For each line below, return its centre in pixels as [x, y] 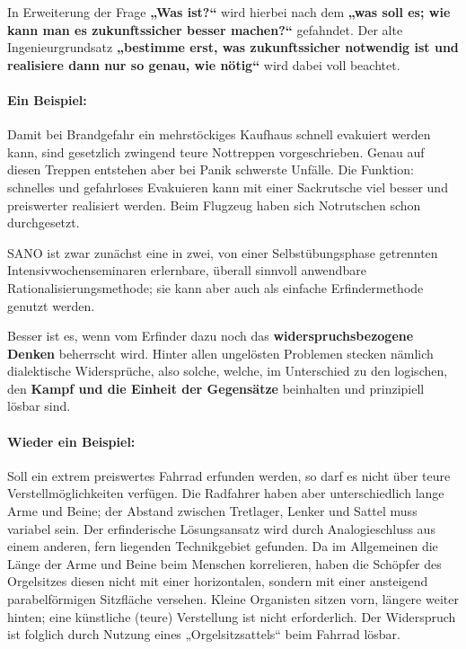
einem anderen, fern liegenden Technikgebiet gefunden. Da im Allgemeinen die [223, 546]
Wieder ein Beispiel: [71, 441]
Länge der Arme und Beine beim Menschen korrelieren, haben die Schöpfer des [224, 563]
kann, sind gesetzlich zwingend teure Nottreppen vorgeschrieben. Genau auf [216, 151]
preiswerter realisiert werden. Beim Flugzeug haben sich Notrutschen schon [214, 204]
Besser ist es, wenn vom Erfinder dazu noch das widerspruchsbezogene [211, 336]
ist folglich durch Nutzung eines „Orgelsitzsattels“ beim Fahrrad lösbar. [204, 634]
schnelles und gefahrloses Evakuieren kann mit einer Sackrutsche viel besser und [228, 187]
